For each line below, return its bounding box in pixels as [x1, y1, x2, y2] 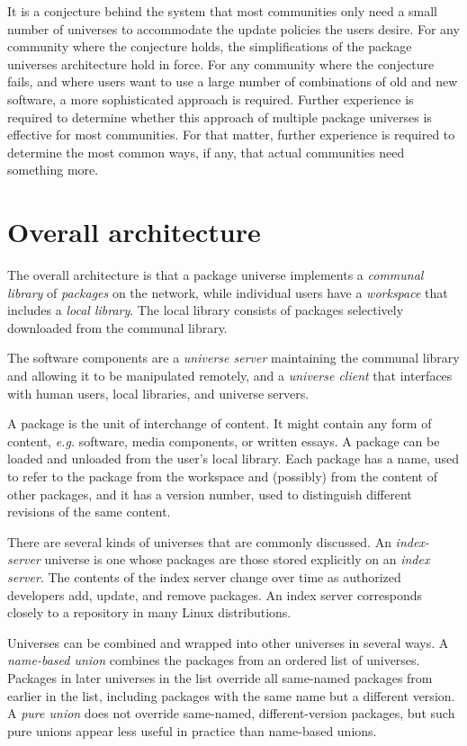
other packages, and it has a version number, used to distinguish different [7, 484, 412, 503]
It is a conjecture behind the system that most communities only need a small [7, 2, 438, 20]
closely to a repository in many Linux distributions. [7, 603, 292, 622]
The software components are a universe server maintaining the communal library [7, 348, 460, 367]
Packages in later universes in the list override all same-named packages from [7, 668, 433, 687]
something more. [7, 160, 99, 179]
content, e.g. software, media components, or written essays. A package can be [7, 431, 440, 450]
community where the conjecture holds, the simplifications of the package [7, 37, 412, 56]
